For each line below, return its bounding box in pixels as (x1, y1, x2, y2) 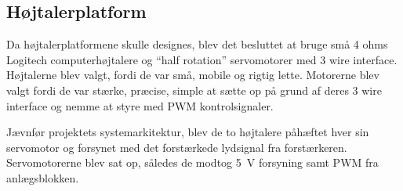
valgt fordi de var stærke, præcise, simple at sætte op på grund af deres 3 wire (6, 81, 382, 98)
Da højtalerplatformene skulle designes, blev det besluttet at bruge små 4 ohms (6, 36, 388, 52)
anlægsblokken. (6, 169, 79, 186)
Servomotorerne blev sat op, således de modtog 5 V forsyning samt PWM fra (6, 154, 379, 171)
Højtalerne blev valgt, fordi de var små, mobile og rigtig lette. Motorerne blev (6, 67, 379, 83)
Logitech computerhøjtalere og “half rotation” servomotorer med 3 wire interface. (6, 51, 398, 67)
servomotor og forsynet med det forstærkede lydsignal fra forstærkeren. (6, 139, 347, 155)
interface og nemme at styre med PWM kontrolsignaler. (6, 97, 274, 114)
